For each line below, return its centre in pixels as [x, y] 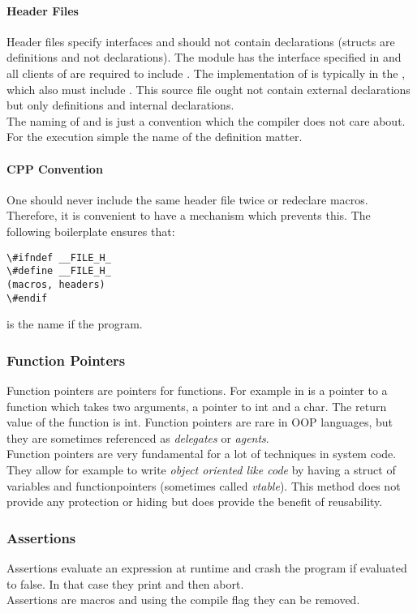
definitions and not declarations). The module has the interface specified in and [204, 57]
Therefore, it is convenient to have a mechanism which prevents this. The [189, 215]
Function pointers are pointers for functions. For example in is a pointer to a [197, 390]
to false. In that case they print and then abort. [125, 583]
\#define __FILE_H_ [59, 271]
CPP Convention [55, 168]
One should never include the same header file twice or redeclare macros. [187, 199]
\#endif [27, 298]
